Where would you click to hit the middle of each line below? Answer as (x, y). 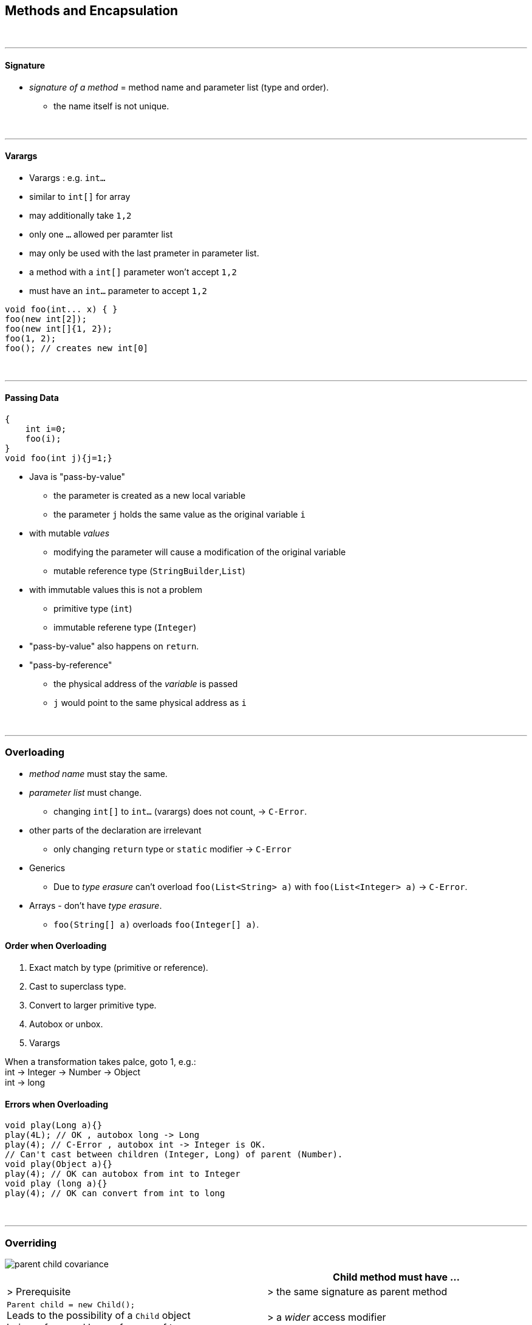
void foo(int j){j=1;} (59, 458)
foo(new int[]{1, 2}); (59, 328)
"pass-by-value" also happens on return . (114, 646)
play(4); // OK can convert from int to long (115, 1193)
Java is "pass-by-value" (77, 477)
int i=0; (46, 429)
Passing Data (32, 398)
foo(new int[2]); (46, 319)
